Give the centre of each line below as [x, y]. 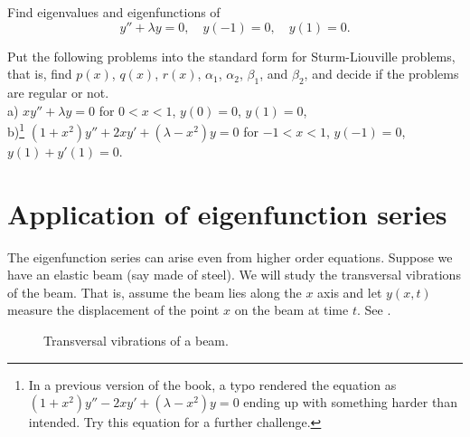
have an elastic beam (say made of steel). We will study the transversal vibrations [234, 275]
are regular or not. [58, 92]
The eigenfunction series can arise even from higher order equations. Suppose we [230, 256]
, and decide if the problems [381, 74]
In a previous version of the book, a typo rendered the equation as [212, 384]
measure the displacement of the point [113, 310]
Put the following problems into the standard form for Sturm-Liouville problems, [231, 56]
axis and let [350, 292]
